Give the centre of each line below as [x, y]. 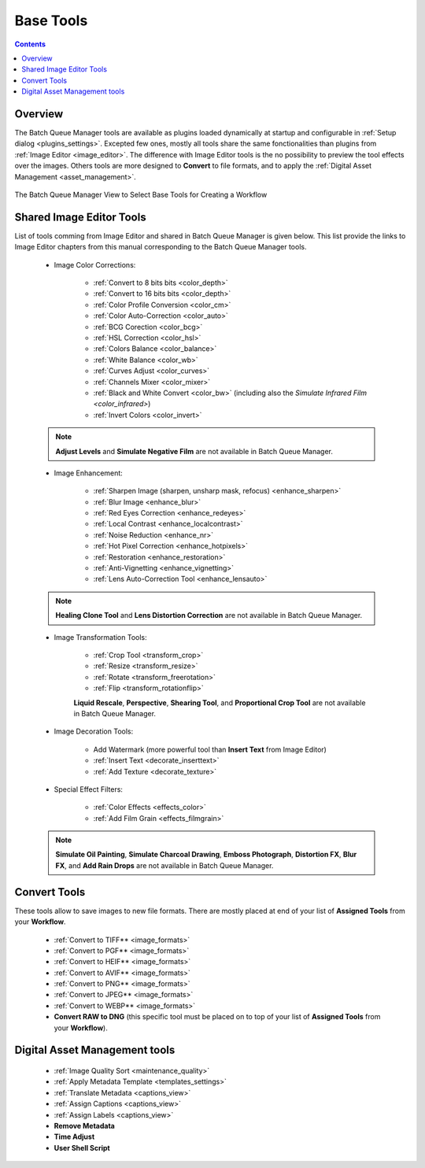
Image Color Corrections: [95, 264]
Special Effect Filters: [89, 789]
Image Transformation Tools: [100, 637]
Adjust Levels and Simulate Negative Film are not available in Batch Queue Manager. [194, 451]
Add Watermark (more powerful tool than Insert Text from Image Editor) [210, 749]
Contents [30, 44]
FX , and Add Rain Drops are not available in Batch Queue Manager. [164, 865]
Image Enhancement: [89, 473]
